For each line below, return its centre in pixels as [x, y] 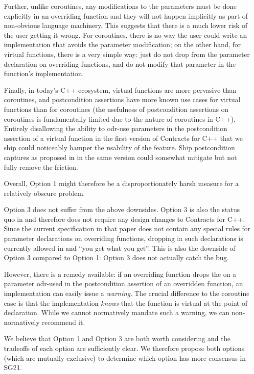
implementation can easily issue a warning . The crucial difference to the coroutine [127, 293]
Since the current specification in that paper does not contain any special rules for [127, 228]
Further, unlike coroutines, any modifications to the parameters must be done [120, 6]
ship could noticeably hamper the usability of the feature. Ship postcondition [120, 147]
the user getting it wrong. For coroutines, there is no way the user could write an [126, 35]
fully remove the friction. [41, 167]
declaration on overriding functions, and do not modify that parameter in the [120, 64]
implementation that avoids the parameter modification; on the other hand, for [123, 44]
